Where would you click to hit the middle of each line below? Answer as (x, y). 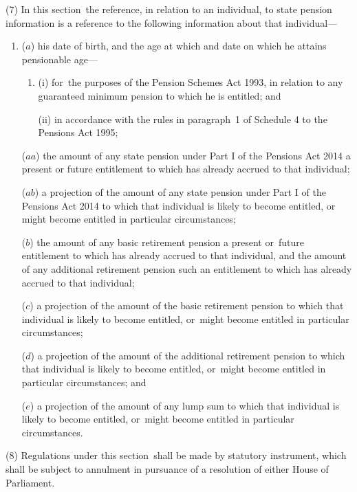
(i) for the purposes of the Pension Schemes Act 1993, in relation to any (191, 82)
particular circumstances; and (84, 382)
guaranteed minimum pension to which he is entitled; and (160, 95)
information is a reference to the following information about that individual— (172, 22)
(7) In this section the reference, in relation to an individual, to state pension (169, 9)
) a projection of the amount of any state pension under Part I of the (180, 191)
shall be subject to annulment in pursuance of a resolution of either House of (167, 469)
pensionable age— (60, 59)
